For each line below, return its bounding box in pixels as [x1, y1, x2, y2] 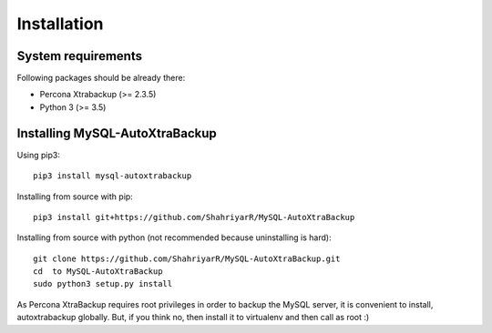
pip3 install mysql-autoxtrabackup [33, 171, 192, 181]
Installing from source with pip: [16, 191, 134, 202]
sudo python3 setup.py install [33, 278, 173, 289]
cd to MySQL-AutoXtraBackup [33, 267, 163, 277]
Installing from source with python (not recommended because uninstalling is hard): [16, 232, 332, 243]
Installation [16, 14, 104, 34]
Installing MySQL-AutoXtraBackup [16, 126, 218, 141]
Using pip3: [16, 149, 61, 160]
